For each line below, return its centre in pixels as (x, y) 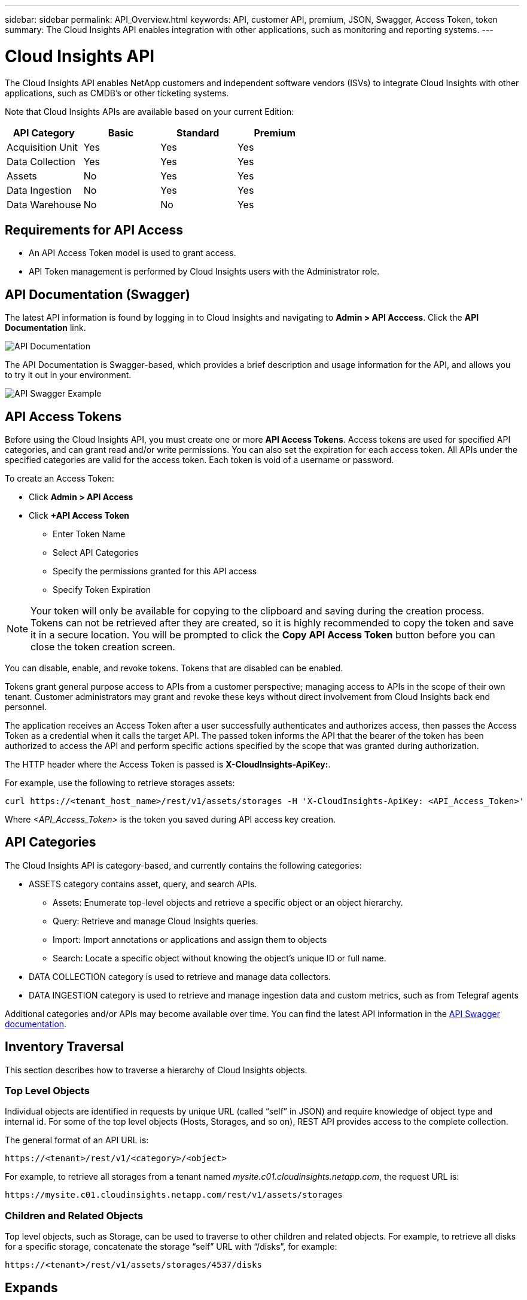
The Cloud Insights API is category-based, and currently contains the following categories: (183, 865)
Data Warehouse (44, 204)
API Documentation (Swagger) (98, 294)
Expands (31, 1287)
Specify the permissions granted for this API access (155, 571)
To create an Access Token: (60, 479)
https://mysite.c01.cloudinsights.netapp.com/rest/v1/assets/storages (174, 1195)
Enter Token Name (89, 534)
